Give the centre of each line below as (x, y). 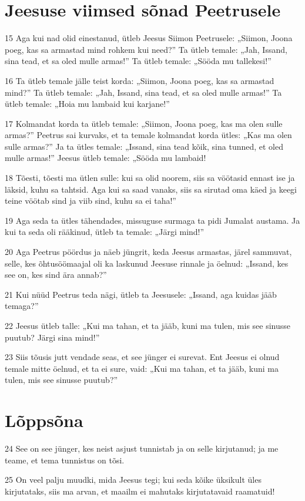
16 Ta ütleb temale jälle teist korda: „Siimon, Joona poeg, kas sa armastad (140, 80)
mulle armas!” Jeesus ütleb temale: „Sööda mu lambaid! (105, 158)
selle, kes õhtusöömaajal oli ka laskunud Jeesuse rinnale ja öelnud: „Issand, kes (147, 263)
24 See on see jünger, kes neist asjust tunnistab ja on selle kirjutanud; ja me (142, 448)
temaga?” (22, 306)
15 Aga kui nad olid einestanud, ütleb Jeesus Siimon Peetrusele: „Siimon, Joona (149, 38)
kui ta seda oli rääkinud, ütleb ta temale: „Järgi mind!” (105, 232)
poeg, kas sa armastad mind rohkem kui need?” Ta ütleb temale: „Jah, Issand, (146, 49)
